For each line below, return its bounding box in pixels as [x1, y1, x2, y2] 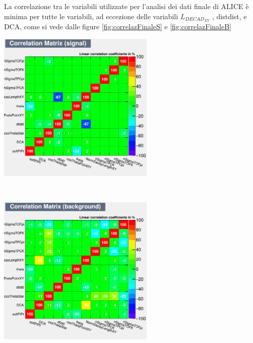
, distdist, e [212, 11, 247, 21]
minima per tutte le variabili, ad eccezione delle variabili [4, 11, 178, 21]
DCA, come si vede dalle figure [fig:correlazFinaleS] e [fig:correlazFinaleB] [4, 21, 232, 32]
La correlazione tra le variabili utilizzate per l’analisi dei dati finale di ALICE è [4, 1, 249, 11]
